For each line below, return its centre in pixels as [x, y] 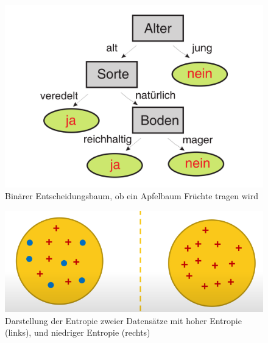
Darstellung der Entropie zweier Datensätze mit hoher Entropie [123, 320]
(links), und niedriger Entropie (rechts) [78, 332]
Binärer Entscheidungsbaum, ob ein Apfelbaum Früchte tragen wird [132, 196]
